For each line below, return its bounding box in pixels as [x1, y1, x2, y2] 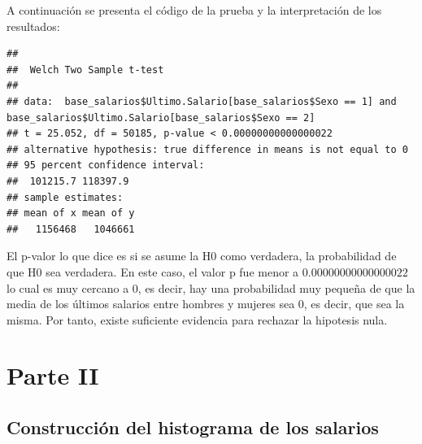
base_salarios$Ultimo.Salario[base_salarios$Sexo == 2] [7, 111, 315, 124]
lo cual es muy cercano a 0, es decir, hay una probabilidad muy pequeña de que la [7, 279, 415, 296]
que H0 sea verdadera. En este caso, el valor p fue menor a [7, 263, 299, 280]
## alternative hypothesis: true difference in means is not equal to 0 [7, 143, 408, 155]
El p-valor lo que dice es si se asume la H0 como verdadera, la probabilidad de [7, 247, 397, 264]
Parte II [7, 359, 99, 392]
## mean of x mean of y [7, 207, 135, 220]
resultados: [7, 17, 60, 34]
